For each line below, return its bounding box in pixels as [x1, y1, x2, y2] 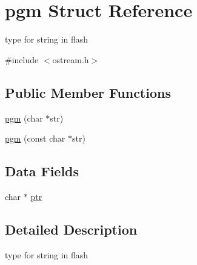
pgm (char [5, 111, 43, 124]
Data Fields [5, 162, 79, 181]
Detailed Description [5, 219, 138, 238]
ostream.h [52, 53, 89, 66]
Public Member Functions [5, 83, 171, 102]
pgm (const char [5, 132, 65, 145]
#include [5, 53, 39, 66]
